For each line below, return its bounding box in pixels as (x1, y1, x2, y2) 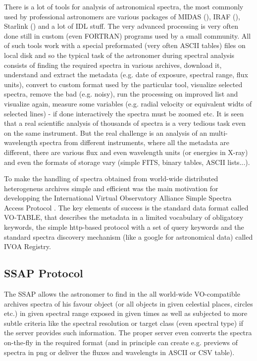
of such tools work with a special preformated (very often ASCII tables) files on (4, 40, 246, 51)
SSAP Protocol (4, 265, 83, 281)
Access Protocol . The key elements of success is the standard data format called (4, 202, 249, 212)
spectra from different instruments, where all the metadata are (40, 137, 230, 148)
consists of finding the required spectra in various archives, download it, (4, 59, 222, 70)
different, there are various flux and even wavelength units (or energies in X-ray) (4, 147, 248, 157)
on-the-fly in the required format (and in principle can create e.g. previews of (4, 337, 238, 348)
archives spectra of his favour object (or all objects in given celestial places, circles (4, 298, 253, 309)
